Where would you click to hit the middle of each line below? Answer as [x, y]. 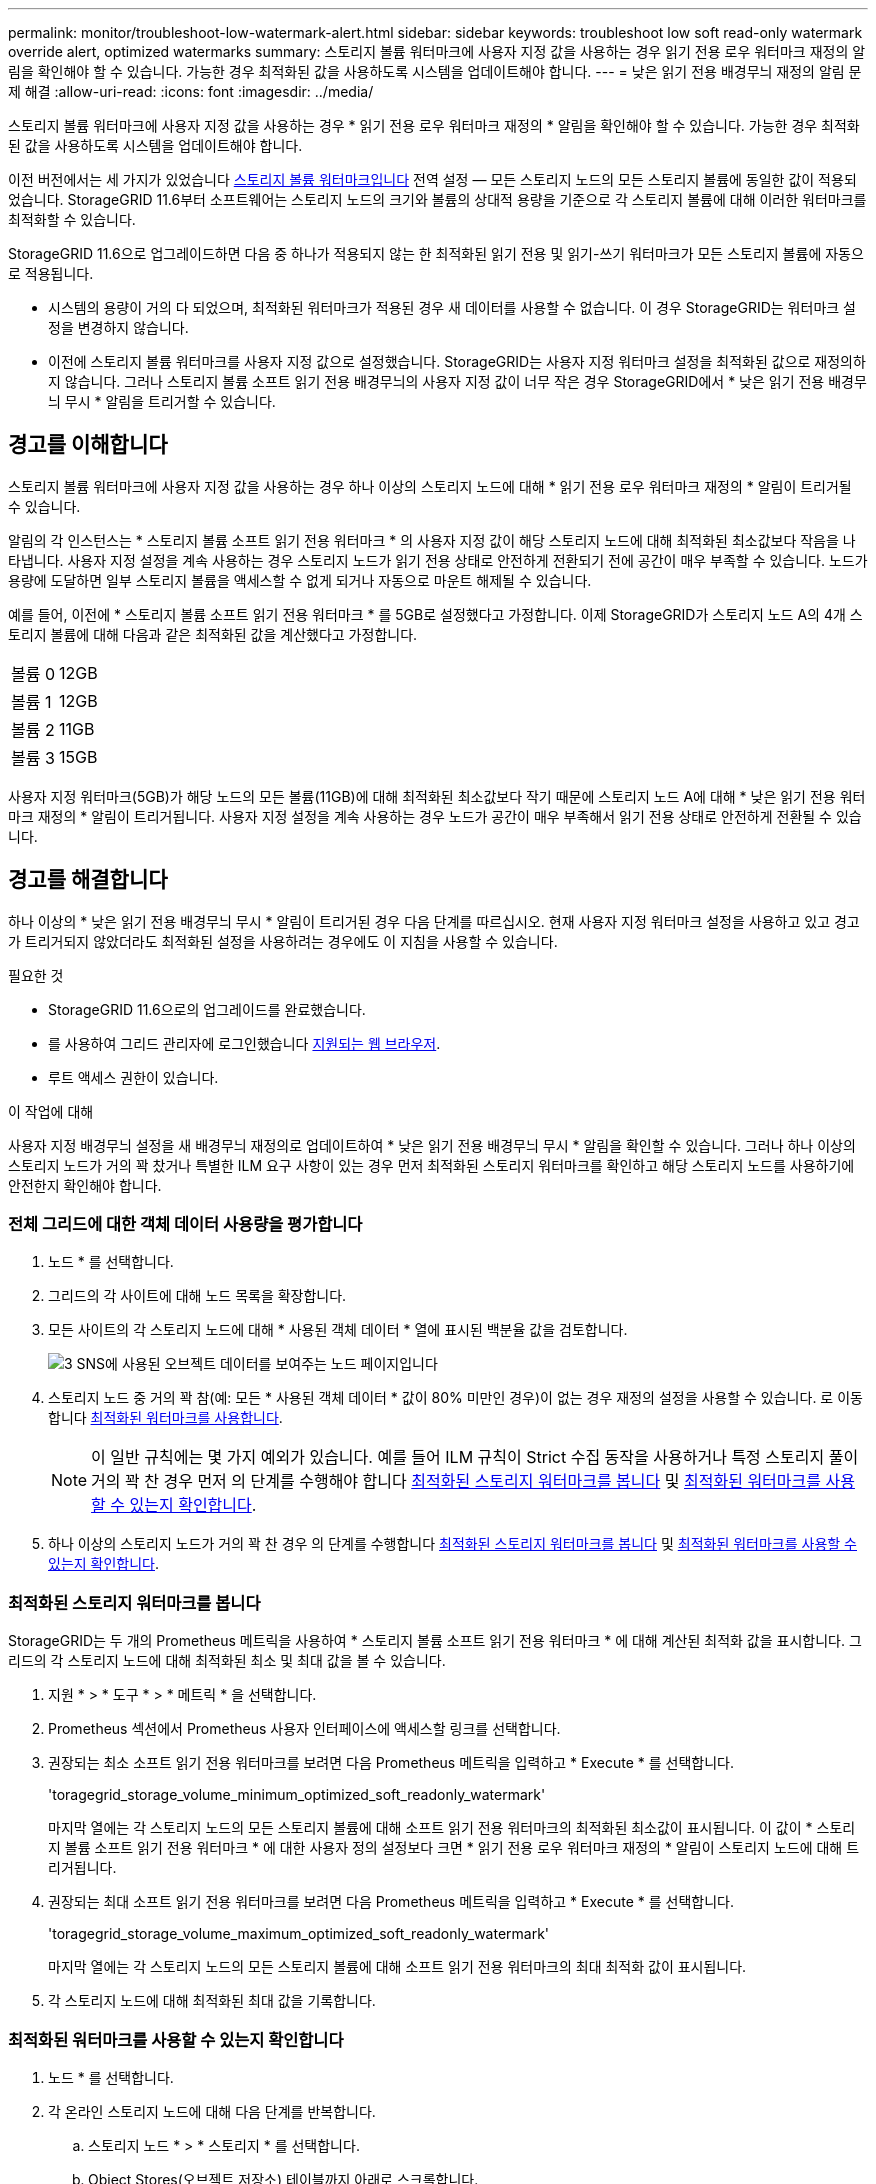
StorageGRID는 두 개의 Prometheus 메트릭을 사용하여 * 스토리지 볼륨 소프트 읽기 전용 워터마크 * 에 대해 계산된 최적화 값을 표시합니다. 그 [435, 1641]
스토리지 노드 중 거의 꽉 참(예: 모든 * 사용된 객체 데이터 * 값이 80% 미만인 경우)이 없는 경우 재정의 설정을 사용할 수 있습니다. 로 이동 [455, 1398]
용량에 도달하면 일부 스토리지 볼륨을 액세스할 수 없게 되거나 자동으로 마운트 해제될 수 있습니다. [300, 580]
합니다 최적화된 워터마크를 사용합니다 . [165, 1418]
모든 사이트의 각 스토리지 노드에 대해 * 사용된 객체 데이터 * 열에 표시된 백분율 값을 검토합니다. [338, 1330]
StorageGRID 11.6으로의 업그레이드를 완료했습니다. [207, 1009]
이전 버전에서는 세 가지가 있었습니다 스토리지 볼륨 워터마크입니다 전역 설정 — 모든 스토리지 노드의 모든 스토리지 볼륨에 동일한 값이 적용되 [432, 179]
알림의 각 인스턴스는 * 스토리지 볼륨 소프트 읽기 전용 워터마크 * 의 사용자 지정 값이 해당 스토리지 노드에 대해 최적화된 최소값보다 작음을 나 [432, 540]
